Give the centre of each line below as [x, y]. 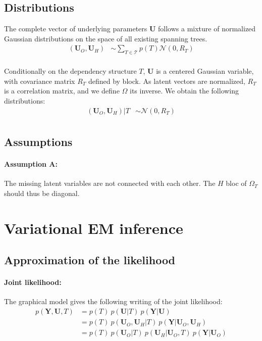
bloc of [236, 183]
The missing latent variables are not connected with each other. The [110, 183]
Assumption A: [31, 164]
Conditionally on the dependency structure [70, 71]
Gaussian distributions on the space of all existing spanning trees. [106, 38]
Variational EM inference [94, 228]
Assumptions [38, 142]
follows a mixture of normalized [207, 29]
